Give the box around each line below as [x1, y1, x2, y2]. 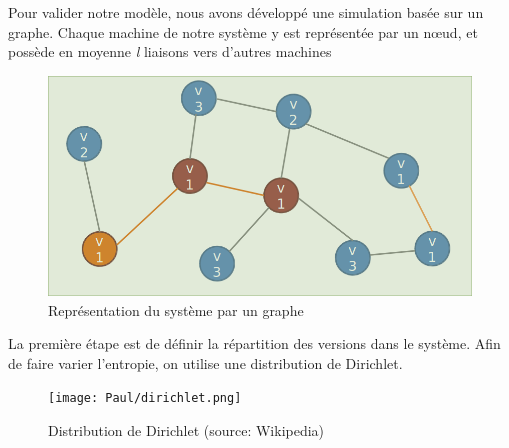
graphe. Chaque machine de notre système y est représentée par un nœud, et [8, 21, 478, 42]
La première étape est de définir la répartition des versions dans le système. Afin [8, 333, 501, 354]
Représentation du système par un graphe [48, 299, 304, 320]
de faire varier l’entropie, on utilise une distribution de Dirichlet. [8, 352, 403, 373]
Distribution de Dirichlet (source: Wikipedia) [48, 420, 325, 441]
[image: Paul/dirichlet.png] [48, 391, 242, 406]
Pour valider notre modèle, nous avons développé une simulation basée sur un [8, 2, 484, 22]
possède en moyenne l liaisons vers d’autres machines [8, 41, 332, 62]
